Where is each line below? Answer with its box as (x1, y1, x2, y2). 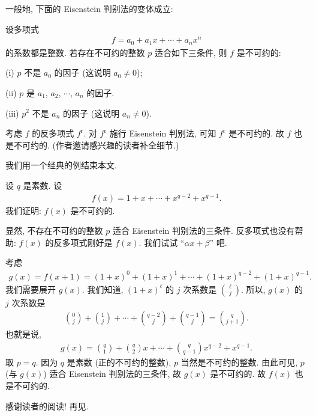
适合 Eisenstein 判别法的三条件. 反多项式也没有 (112, 224, 295, 237)
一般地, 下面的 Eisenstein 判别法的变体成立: (5, 2, 173, 14)
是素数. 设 (23, 179, 62, 191)
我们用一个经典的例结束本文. (5, 159, 117, 171)
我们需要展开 (5, 283, 56, 295)
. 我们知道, (82, 283, 124, 295)
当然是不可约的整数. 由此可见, (180, 355, 298, 368)
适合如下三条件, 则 (154, 46, 227, 58)
